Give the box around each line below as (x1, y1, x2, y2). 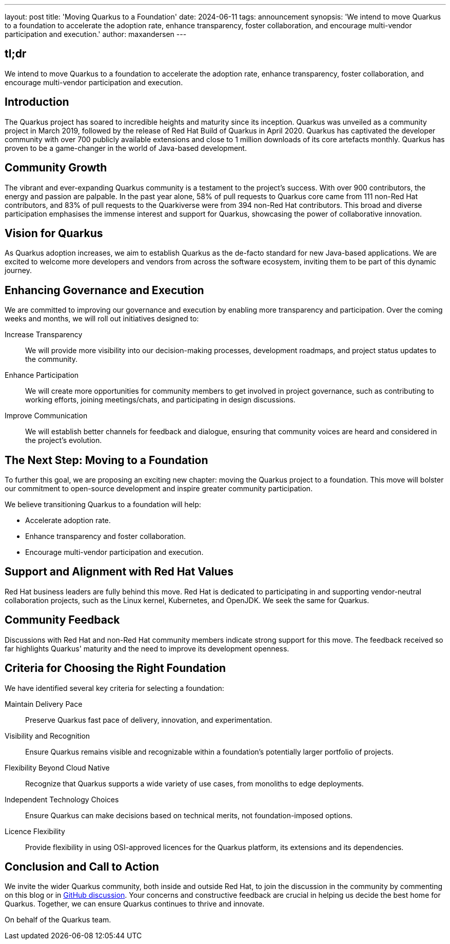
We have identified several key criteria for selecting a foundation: (5, 683, 224, 692)
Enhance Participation (5, 371, 79, 380)
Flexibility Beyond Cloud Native (5, 763, 110, 772)
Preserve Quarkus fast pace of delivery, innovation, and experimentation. (25, 715, 272, 724)
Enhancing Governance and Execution (5, 283, 204, 297)
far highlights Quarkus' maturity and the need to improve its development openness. (5, 644, 289, 653)
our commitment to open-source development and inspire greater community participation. (5, 484, 313, 493)
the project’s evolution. (25, 436, 102, 445)
